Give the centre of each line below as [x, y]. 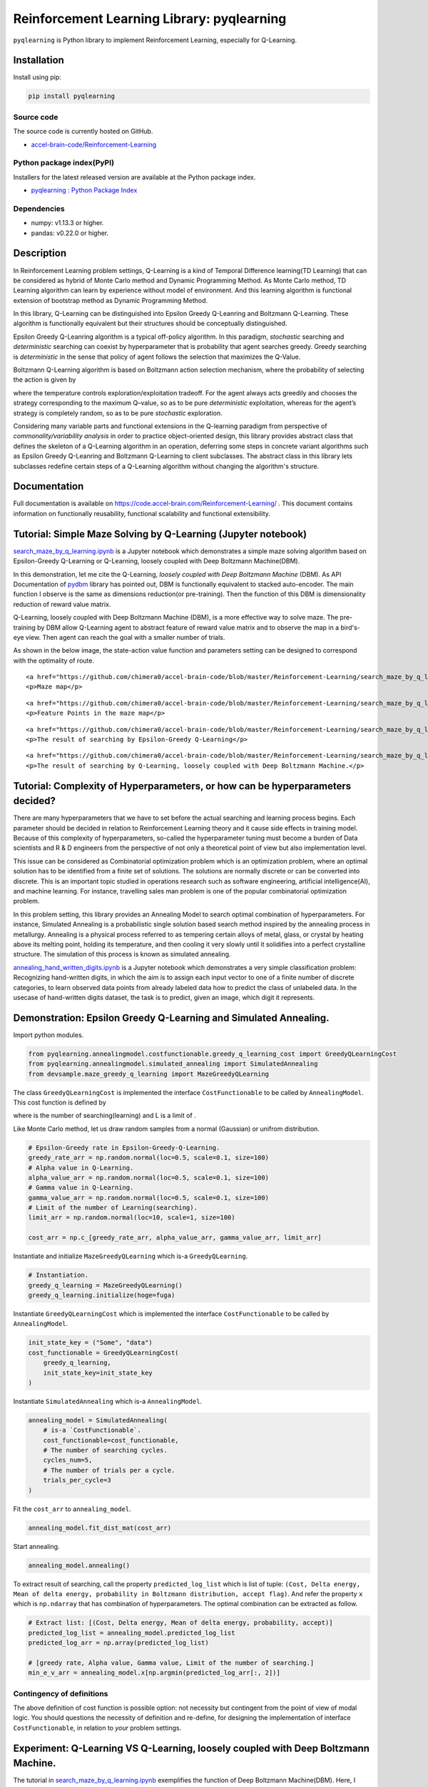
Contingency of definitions [61, 1693]
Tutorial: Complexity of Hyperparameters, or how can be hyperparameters [182, 786]
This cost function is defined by [60, 1102]
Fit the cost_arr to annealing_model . [72, 1509]
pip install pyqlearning [72, 96]
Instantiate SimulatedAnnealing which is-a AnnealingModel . [108, 1401]
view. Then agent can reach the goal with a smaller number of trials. [125, 637]
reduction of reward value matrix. [62, 604]
